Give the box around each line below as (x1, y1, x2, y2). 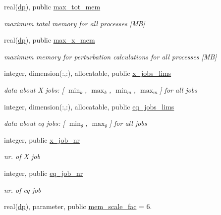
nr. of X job (4, 151, 40, 161)
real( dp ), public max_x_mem (4, 35, 95, 45)
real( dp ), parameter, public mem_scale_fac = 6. (4, 201, 152, 212)
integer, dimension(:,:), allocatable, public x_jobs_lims (4, 68, 171, 78)
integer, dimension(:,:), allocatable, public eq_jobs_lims (4, 101, 174, 111)
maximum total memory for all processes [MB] (4, 18, 145, 28)
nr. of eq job (4, 184, 41, 195)
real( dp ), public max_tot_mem (4, 1, 101, 11)
